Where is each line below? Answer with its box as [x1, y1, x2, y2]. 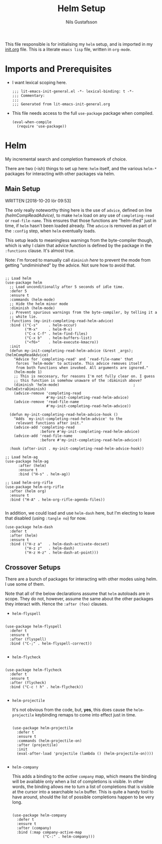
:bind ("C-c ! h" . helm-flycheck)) [9, 684, 83, 690]
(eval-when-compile [12, 120, 52, 125]
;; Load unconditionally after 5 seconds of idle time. [9, 284, 125, 289]
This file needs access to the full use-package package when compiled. [12, 110, 154, 116]
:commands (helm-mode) [9, 297, 55, 302]
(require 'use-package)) [16, 124, 67, 129]
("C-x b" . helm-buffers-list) [24, 335, 92, 341]
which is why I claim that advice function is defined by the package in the [5, 242, 152, 248]
